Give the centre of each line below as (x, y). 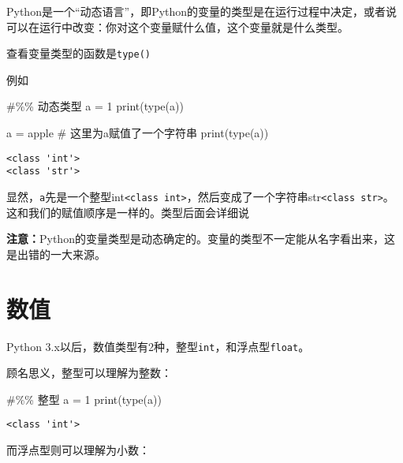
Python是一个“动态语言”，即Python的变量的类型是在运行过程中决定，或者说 (202, 11)
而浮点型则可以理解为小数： (78, 450)
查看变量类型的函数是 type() (78, 53)
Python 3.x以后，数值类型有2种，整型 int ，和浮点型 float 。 (158, 346)
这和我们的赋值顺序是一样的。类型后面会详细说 (128, 212)
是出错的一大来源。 (56, 254)
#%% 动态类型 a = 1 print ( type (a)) (95, 106)
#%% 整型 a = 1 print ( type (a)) (84, 399)
